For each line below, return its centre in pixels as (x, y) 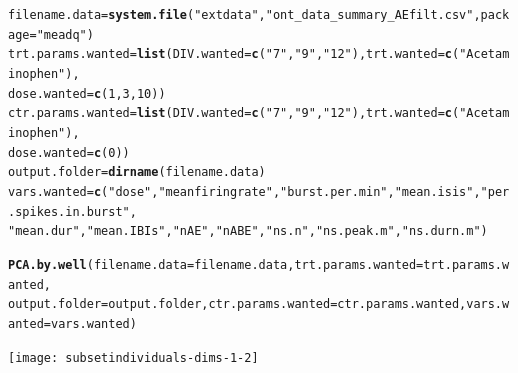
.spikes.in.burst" (69, 211)
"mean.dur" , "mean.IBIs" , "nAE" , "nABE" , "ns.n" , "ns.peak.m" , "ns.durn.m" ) (248, 231)
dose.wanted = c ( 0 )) (69, 152)
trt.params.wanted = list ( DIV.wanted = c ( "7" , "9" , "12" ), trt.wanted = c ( (234, 54)
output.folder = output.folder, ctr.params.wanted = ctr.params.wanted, (237, 304)
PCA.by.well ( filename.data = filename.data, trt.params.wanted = (216, 264)
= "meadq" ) (61, 34)
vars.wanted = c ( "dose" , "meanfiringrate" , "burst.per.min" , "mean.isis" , (244, 191)
